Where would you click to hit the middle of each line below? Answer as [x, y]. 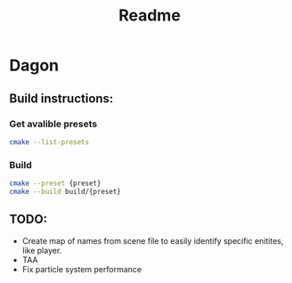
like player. [42, 250]
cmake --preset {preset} [55, 183]
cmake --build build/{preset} [65, 191]
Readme [150, 16]
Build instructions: [61, 98]
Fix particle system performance [82, 269]
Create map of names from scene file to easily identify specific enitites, [153, 240]
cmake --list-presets [49, 142]
